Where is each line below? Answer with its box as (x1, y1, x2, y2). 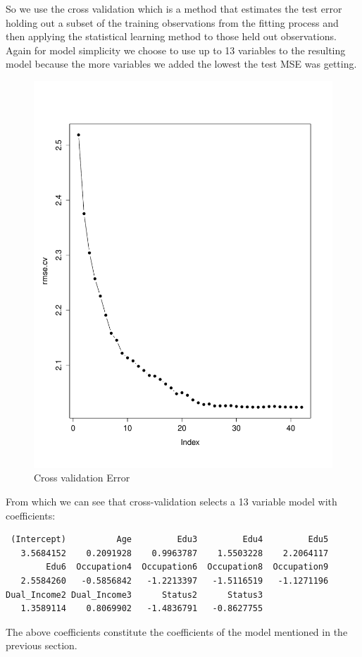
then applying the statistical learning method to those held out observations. (6, 29, 337, 44)
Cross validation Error (34, 470, 130, 485)
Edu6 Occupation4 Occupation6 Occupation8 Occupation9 (46, 562, 329, 572)
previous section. (6, 638, 77, 653)
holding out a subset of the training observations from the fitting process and (6, 15, 339, 30)
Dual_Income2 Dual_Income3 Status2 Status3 (6, 589, 263, 600)
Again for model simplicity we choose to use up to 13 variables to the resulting (6, 42, 346, 57)
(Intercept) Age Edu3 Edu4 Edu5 (11, 534, 329, 545)
